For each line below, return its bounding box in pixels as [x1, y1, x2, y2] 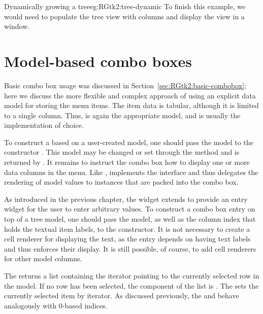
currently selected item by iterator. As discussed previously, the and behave [4, 290, 239, 301]
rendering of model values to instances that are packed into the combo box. [4, 177, 239, 187]
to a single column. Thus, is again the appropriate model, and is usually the [4, 110, 241, 120]
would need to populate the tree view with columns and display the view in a [4, 11, 245, 21]
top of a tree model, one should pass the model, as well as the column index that [4, 214, 256, 224]
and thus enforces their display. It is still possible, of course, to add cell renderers [4, 243, 256, 254]
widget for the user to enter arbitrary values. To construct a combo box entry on [4, 203, 255, 214]
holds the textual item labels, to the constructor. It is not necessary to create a [4, 223, 250, 234]
